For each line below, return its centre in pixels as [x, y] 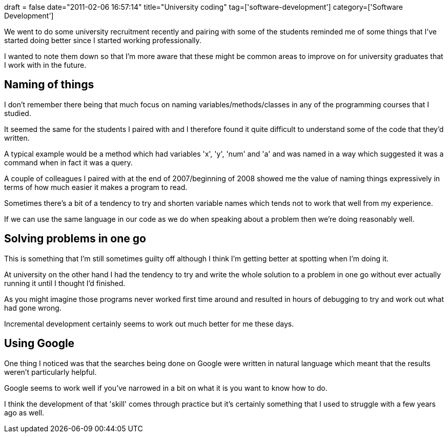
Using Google [39, 344]
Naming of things [49, 85]
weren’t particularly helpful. [50, 372]
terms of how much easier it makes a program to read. [96, 187]
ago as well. [24, 412]
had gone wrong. [33, 308]
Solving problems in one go [75, 239]
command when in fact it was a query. [68, 162]
